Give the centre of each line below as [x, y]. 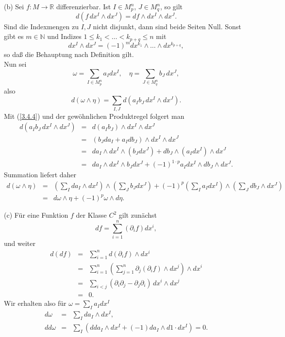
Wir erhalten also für [35, 303]
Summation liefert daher [40, 175]
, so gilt [172, 6]
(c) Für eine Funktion [36, 215]
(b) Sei [14, 6]
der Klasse [91, 215]
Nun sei [15, 64]
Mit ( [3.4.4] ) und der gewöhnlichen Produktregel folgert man [94, 116]
